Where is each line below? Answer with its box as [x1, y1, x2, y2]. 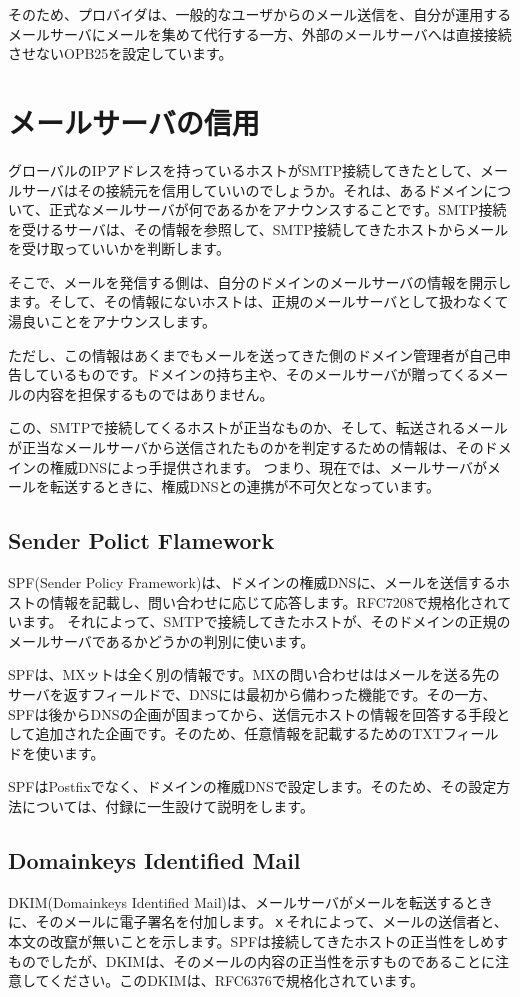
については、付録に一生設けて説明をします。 [21, 795, 314, 816]
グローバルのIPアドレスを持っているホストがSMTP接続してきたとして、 [8, 159, 481, 180]
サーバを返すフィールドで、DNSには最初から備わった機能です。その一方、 [8, 683, 497, 704]
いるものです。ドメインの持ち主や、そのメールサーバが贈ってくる [49, 364, 481, 385]
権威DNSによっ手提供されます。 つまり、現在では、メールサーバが [49, 456, 488, 477]
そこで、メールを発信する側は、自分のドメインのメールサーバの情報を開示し [8, 271, 512, 292]
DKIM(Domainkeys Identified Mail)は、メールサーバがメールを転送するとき [8, 891, 493, 912]
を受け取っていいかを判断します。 [8, 238, 230, 259]
